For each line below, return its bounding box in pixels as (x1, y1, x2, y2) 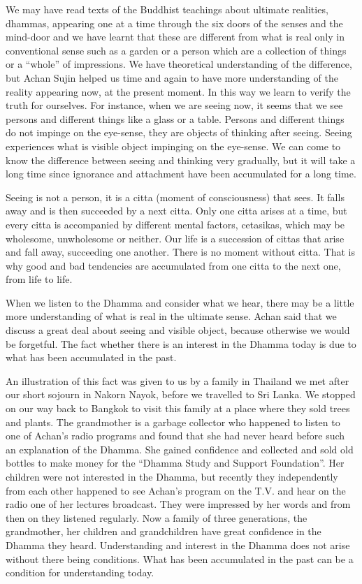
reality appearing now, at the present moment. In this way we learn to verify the (6, 84, 351, 98)
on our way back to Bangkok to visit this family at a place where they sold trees (6, 401, 350, 416)
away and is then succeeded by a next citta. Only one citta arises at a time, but (6, 203, 347, 218)
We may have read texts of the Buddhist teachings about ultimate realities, (6, 2, 328, 16)
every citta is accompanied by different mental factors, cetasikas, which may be (6, 217, 345, 231)
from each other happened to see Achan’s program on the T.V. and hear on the (6, 483, 346, 497)
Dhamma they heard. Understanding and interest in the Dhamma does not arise (6, 537, 350, 552)
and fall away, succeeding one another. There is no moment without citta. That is (6, 244, 356, 259)
